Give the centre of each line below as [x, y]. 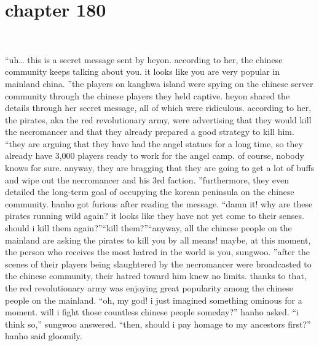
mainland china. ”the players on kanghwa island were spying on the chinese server [159, 83]
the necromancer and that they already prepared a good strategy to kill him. [150, 132]
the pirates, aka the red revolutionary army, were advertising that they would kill [158, 119]
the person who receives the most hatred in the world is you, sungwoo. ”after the [157, 252]
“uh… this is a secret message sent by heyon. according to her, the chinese [144, 59]
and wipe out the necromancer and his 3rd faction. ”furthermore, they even [147, 179]
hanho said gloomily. [44, 336]
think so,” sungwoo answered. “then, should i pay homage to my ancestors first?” [158, 324]
